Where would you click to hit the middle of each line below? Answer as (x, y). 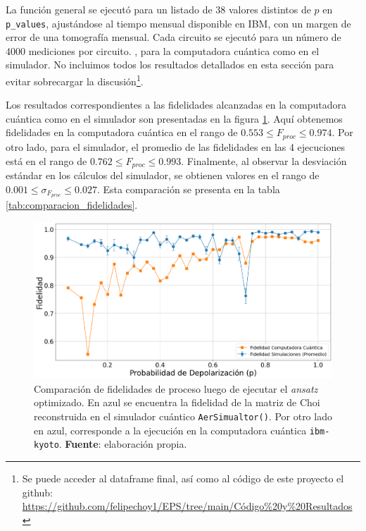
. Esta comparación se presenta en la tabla (188, 189)
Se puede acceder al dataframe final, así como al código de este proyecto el (183, 478)
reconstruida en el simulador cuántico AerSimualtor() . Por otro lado (183, 416)
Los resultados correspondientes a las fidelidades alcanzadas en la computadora (176, 105)
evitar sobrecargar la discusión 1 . (75, 80)
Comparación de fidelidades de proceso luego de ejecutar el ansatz (176, 388)
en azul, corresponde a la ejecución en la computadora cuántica (170, 430)
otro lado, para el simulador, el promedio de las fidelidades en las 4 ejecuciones (175, 146)
